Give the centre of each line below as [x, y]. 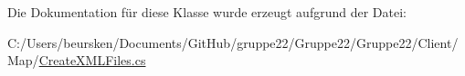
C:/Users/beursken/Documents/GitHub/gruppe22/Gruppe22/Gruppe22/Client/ [233, 42]
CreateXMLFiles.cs [92, 60]
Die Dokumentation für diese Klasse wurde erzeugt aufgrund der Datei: [207, 12]
